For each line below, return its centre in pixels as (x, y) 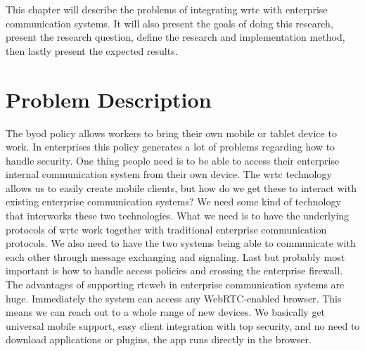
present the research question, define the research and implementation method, (175, 37)
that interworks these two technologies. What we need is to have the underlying (178, 216)
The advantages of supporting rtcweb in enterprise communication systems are (175, 285)
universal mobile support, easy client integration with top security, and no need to (183, 325)
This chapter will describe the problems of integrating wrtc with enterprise (167, 9)
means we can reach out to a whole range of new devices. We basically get (166, 312)
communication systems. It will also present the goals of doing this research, (169, 23)
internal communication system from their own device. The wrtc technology (169, 174)
